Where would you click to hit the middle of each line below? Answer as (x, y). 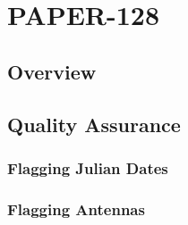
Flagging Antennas (76, 208)
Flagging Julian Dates (88, 167)
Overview (52, 71)
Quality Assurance (94, 124)
